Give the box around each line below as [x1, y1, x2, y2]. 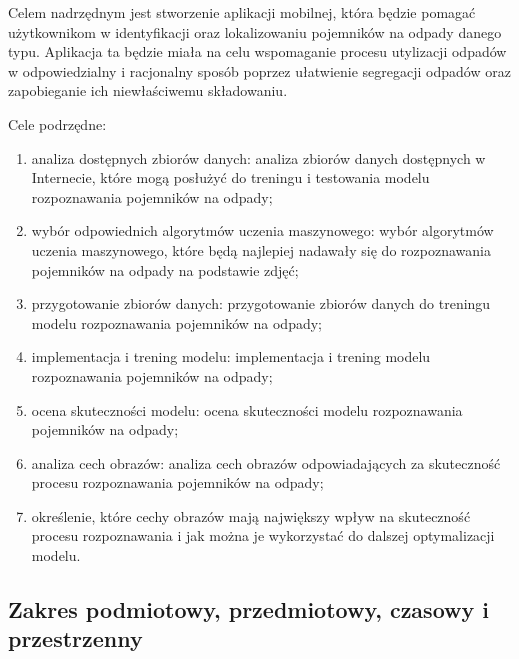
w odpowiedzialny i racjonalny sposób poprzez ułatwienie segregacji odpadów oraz [8, 60, 511, 81]
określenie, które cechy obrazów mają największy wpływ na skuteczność [31, 505, 471, 526]
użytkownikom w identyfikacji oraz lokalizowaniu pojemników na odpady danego [8, 21, 502, 42]
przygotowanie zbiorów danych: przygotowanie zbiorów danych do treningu [31, 293, 491, 314]
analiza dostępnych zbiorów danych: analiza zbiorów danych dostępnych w [31, 147, 486, 168]
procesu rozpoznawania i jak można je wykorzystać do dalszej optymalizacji [31, 525, 495, 546]
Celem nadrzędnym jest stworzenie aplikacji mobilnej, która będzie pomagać [8, 2, 476, 22]
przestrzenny [8, 623, 143, 654]
